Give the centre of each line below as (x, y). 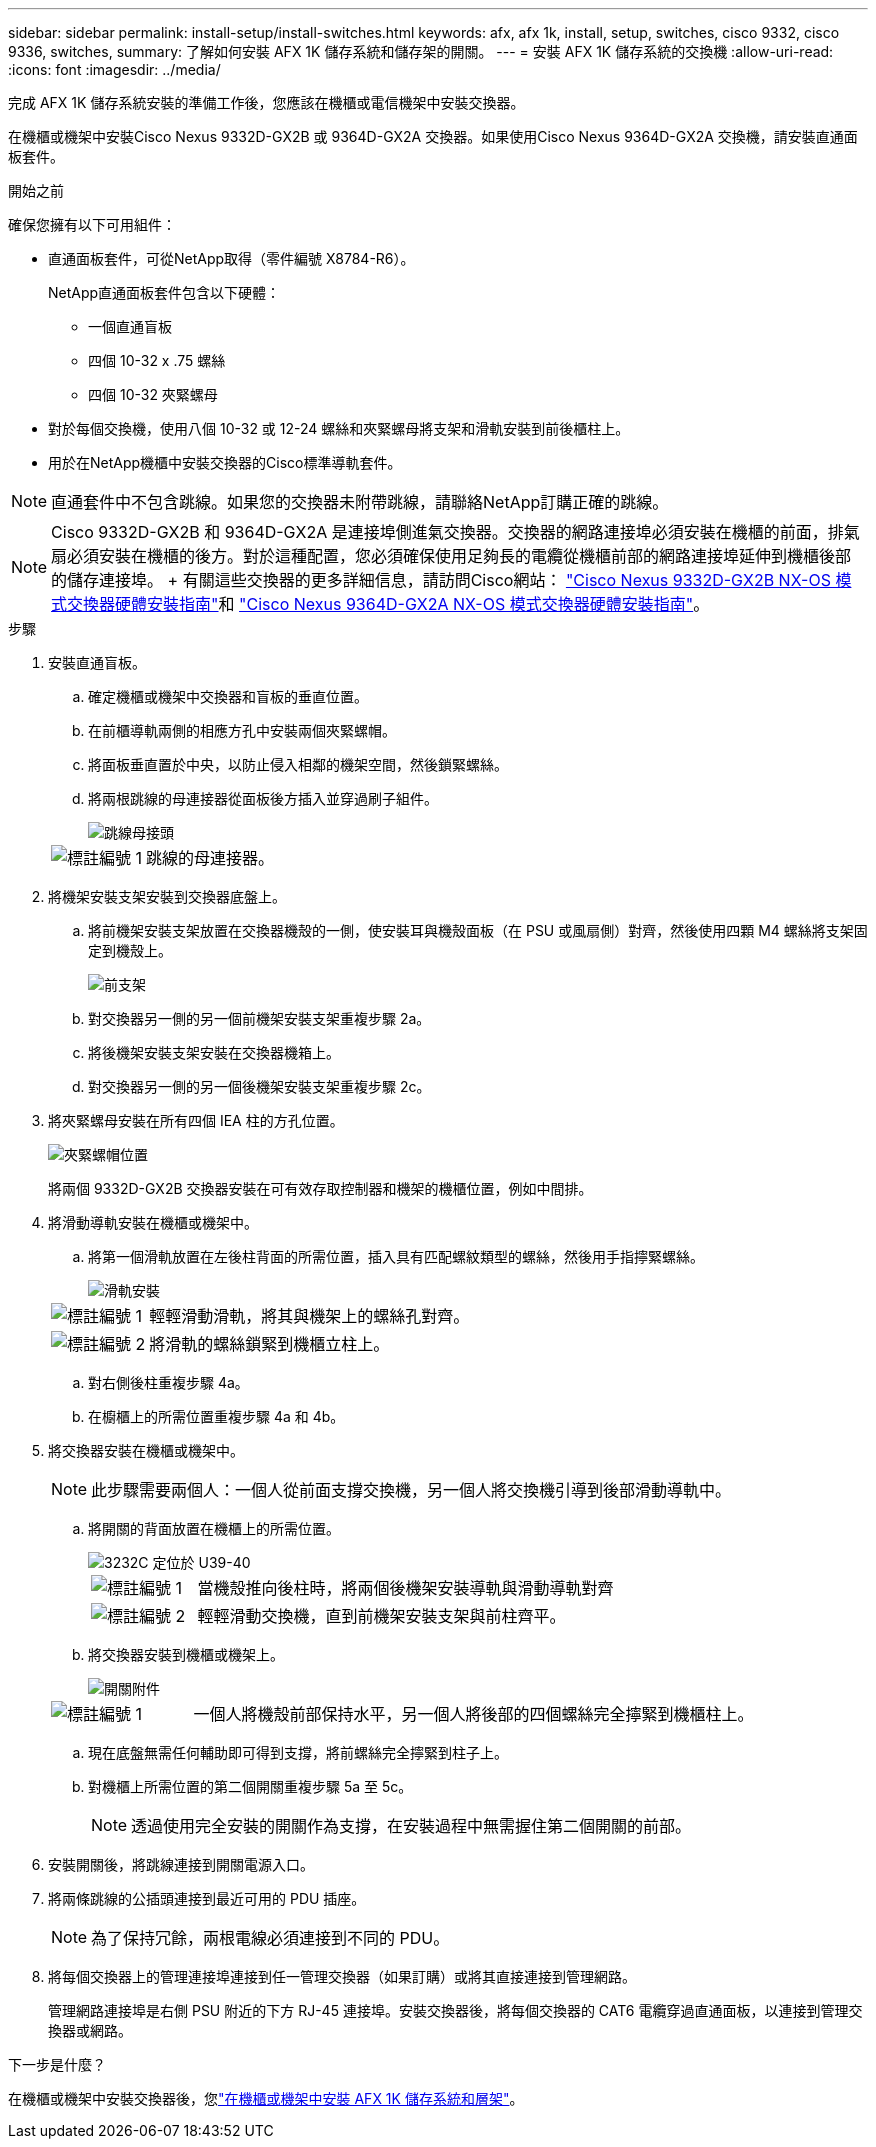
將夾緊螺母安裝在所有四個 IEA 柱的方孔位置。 (196, 1120)
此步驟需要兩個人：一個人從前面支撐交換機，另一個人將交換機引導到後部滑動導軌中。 (411, 1490)
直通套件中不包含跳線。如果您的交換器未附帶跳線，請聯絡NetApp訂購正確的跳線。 (360, 502)
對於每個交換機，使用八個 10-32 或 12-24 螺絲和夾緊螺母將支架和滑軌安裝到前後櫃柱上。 (339, 428)
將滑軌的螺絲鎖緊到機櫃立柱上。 (269, 1344)
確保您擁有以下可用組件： (92, 224)
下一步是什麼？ (57, 2064)
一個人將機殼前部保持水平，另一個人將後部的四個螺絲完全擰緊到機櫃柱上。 (473, 1714)
